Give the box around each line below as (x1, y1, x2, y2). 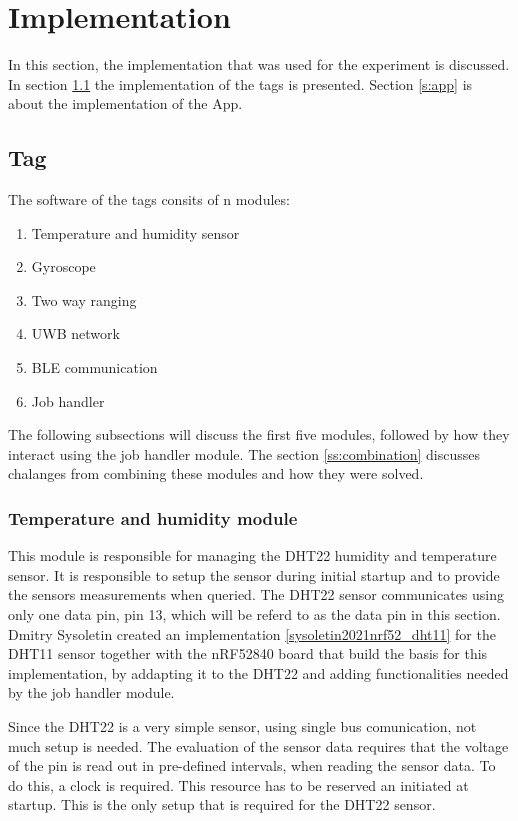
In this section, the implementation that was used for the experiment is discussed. (8, 54, 510, 75)
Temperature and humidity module (8, 505, 298, 530)
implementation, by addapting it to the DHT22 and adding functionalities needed (8, 662, 509, 683)
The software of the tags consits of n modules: (8, 189, 290, 210)
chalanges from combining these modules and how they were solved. (8, 463, 424, 484)
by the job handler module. (8, 682, 175, 703)
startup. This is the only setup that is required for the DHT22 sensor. (8, 794, 436, 815)
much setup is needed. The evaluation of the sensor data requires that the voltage (8, 735, 509, 756)
